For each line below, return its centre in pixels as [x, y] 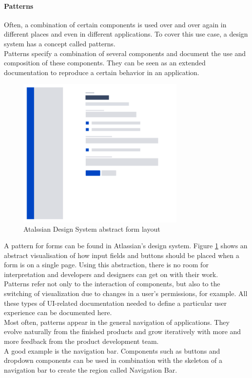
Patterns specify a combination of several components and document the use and [125, 53]
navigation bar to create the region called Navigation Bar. [91, 369]
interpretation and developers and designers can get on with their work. [111, 274]
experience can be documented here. [58, 312]
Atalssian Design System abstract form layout [92, 229]
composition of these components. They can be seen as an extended [105, 63]
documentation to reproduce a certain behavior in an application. [102, 72]
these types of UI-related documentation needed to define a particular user [115, 303]
